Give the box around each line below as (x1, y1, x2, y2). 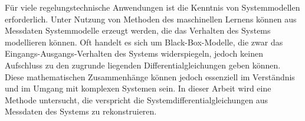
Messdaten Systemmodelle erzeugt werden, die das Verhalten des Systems (5, 24, 271, 37)
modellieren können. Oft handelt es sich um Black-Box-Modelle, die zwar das (5, 35, 283, 48)
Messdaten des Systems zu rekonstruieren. (5, 105, 157, 117)
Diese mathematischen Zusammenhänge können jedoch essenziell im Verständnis (5, 70, 295, 83)
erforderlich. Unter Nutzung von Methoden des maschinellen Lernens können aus (5, 12, 297, 25)
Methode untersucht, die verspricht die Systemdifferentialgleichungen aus (5, 93, 268, 106)
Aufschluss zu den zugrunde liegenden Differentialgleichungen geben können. (5, 58, 281, 71)
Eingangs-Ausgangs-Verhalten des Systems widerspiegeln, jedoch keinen (5, 47, 263, 60)
